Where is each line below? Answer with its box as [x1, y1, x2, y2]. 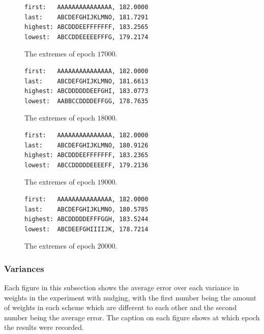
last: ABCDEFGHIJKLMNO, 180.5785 [24, 205, 149, 213]
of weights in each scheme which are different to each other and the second [4, 302, 237, 313]
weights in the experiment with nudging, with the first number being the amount [4, 292, 257, 302]
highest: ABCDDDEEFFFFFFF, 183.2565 [24, 23, 149, 31]
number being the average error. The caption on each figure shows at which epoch [4, 312, 260, 322]
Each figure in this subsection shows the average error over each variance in [4, 282, 240, 293]
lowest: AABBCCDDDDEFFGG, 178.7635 [24, 97, 149, 105]
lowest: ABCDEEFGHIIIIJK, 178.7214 [24, 225, 149, 233]
